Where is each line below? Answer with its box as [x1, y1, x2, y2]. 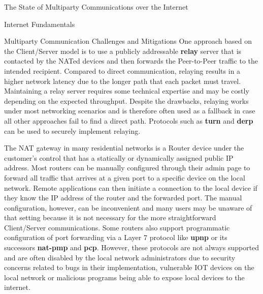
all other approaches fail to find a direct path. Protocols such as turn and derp [4, 115, 253, 126]
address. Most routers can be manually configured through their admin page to [4, 162, 250, 173]
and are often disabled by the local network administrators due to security [4, 252, 236, 262]
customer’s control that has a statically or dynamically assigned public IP [4, 152, 234, 163]
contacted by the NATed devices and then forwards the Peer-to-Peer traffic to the [4, 55, 258, 66]
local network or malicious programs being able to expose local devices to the [4, 272, 245, 282]
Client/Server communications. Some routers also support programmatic [4, 222, 230, 232]
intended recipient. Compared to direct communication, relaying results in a [4, 65, 241, 76]
